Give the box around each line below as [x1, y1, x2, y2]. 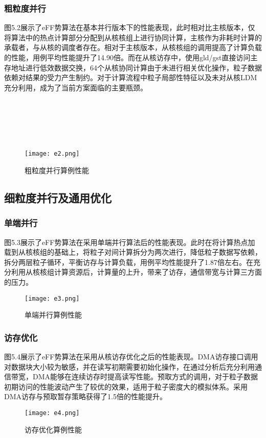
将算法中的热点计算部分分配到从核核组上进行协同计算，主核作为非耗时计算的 [4, 32, 262, 42]
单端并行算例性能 [25, 309, 82, 320]
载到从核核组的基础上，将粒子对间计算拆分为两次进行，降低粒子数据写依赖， [4, 247, 262, 257]
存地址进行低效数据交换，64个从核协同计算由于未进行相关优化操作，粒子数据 [4, 62, 262, 72]
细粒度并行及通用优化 [4, 189, 112, 205]
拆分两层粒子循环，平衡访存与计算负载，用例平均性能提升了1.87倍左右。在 [4, 256, 253, 267]
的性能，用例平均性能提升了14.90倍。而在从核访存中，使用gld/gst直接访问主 [4, 52, 258, 62]
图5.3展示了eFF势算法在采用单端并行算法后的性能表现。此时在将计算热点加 [4, 236, 255, 247]
